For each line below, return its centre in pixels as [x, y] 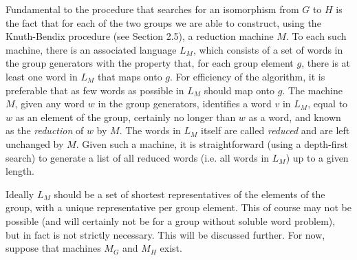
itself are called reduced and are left [275, 130]
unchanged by [35, 143]
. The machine [312, 90]
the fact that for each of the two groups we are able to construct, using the [163, 22]
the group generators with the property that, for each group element [150, 63]
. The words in [150, 130]
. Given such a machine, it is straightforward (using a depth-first [212, 143]
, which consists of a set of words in [268, 49]
